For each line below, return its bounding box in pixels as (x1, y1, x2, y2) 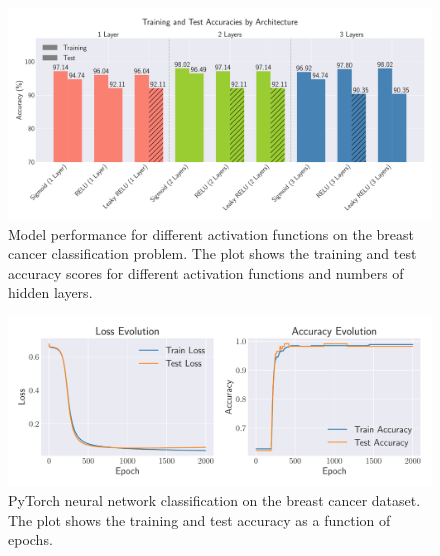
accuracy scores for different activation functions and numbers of (8, 262, 404, 283)
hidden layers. (8, 282, 93, 303)
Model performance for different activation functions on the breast (8, 223, 414, 244)
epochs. (8, 529, 53, 550)
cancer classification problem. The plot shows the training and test (8, 243, 417, 264)
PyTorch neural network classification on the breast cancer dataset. (8, 489, 421, 510)
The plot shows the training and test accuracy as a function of (8, 509, 391, 530)
